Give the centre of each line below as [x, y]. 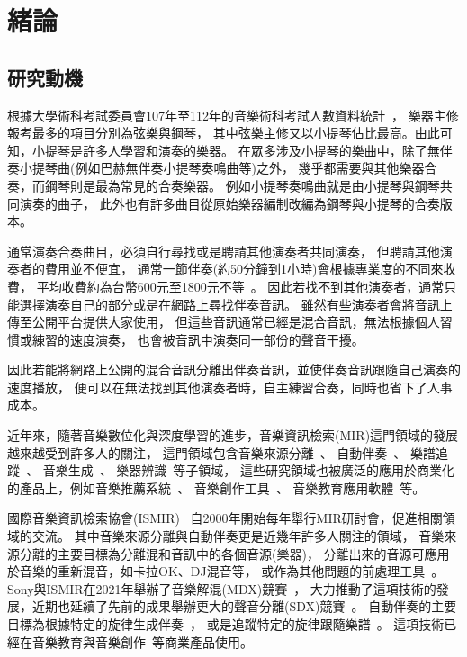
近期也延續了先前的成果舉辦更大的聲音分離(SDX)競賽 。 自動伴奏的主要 [244, 606]
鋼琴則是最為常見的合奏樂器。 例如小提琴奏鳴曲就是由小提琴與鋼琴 [242, 185]
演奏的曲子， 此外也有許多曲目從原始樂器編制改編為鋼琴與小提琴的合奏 [229, 203]
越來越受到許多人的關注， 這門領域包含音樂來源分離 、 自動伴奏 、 [207, 452]
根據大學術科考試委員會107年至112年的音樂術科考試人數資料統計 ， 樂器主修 [233, 115]
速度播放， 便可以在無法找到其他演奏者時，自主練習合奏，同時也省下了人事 [230, 387]
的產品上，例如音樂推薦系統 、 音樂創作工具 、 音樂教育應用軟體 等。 [216, 487]
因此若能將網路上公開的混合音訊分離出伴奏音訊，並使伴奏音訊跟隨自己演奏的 [234, 369]
